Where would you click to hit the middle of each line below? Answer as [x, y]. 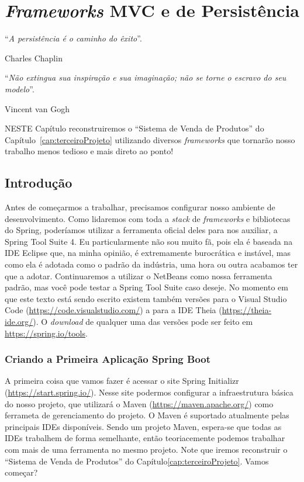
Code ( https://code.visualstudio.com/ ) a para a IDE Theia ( [113, 310]
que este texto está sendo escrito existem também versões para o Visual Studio [146, 298]
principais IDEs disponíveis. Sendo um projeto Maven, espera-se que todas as [143, 426]
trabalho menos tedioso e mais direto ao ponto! [89, 151]
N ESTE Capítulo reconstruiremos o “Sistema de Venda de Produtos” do [134, 128]
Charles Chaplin [34, 58]
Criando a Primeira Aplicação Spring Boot [108, 359]
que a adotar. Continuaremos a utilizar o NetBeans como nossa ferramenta [139, 275]
